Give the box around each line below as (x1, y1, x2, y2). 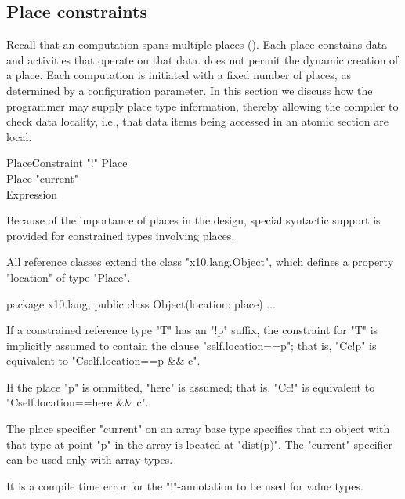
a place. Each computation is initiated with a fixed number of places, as (6, 67, 351, 83)
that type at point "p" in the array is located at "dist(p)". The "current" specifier (6, 435, 393, 452)
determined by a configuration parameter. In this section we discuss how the (6, 82, 373, 98)
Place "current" (6, 169, 79, 186)
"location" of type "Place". (6, 268, 131, 285)
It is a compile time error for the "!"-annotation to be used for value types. (6, 477, 363, 494)
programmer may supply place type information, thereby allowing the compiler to (6, 97, 399, 114)
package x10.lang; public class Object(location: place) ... (6, 295, 276, 311)
